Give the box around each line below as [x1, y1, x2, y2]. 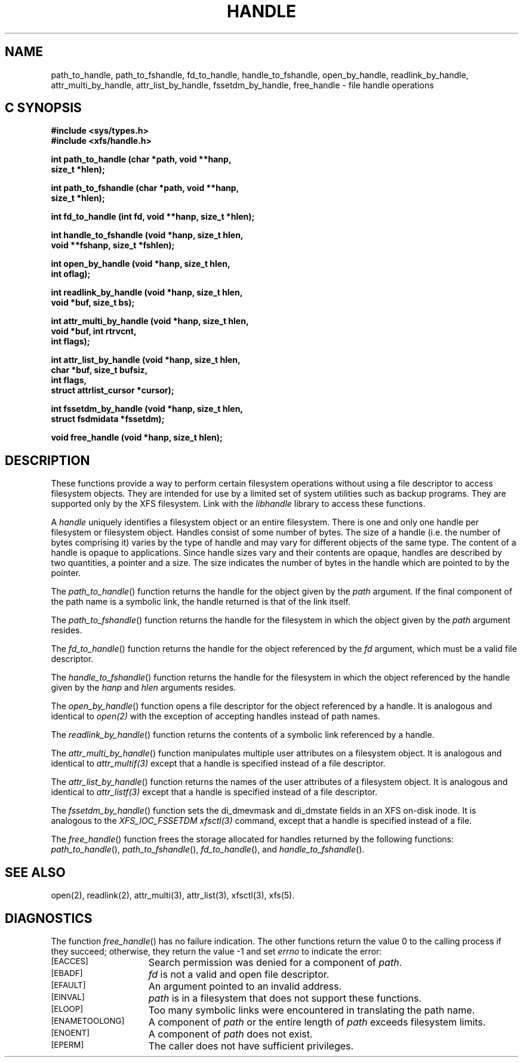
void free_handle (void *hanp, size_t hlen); [51, 432, 223, 443]
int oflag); [51, 269, 91, 279]
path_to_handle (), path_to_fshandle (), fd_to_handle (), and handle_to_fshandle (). [51, 844, 365, 855]
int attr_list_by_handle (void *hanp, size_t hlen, [51, 355, 241, 365]
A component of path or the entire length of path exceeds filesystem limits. [148, 1015, 486, 1028]
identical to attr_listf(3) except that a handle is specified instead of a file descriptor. [51, 787, 377, 798]
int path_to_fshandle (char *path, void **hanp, [51, 183, 239, 193]
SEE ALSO [5, 864, 66, 880]
